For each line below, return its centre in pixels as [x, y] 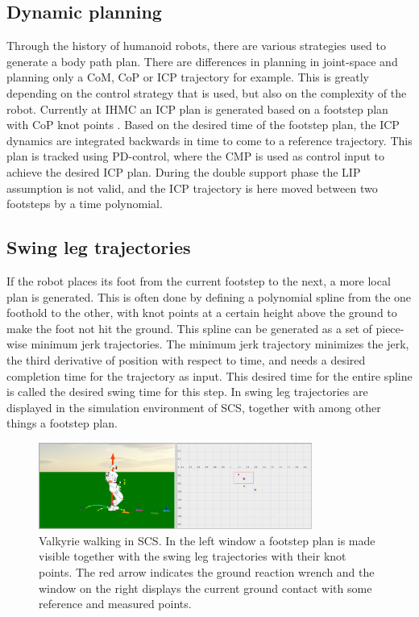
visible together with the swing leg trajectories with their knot [193, 556]
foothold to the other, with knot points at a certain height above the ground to [202, 313]
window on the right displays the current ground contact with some [205, 588]
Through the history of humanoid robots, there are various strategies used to [196, 46]
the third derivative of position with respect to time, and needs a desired [186, 359]
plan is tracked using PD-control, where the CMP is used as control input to [195, 156]
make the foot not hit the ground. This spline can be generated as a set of [189, 328]
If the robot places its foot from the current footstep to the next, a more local [199, 280]
